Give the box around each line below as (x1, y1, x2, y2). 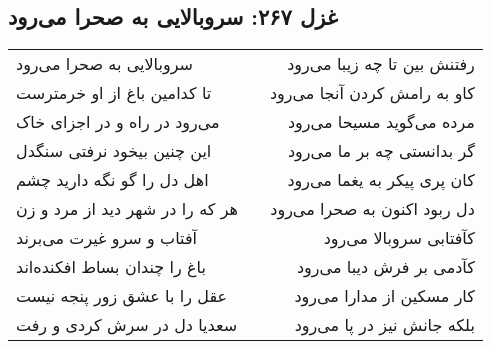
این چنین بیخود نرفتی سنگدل (16, 139, 212, 163)
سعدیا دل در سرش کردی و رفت (16, 313, 238, 337)
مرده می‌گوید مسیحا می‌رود (287, 110, 475, 134)
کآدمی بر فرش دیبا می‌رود (296, 255, 475, 279)
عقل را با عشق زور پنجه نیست (16, 284, 228, 308)
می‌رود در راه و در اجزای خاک (16, 110, 220, 134)
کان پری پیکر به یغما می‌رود (287, 168, 475, 192)
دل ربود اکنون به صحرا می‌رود (270, 197, 475, 221)
